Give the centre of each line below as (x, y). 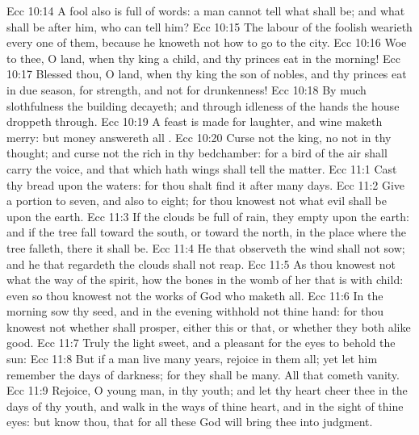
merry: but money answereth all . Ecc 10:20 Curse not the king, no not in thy (199, 137)
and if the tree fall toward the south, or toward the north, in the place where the (206, 232)
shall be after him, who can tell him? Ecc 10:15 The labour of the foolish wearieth (209, 26)
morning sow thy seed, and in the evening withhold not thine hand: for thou (195, 311)
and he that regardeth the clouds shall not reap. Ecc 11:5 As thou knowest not (201, 264)
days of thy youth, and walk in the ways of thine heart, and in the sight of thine (205, 406)
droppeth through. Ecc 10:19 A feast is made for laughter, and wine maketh (195, 121)
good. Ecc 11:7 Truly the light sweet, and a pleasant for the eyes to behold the (201, 343)
